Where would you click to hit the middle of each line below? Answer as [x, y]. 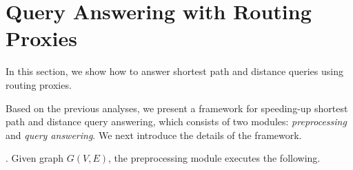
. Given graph [35, 158]
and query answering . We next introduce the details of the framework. [154, 135]
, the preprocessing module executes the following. [214, 158]
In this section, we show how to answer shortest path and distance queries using [174, 71]
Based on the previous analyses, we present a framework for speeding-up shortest [177, 108]
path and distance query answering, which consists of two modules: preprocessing [176, 121]
